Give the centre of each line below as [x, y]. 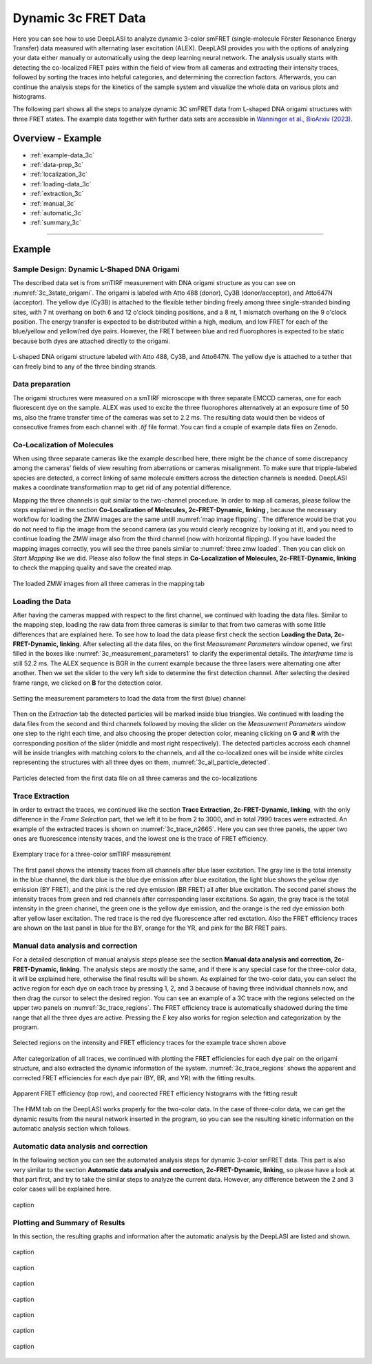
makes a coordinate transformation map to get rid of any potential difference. [122, 487]
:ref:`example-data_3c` [62, 155]
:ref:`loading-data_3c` [61, 184]
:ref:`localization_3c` [59, 174]
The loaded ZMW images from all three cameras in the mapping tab [108, 583]
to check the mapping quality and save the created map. [93, 568]
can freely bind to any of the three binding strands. [85, 367]
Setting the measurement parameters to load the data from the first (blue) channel [129, 698]
